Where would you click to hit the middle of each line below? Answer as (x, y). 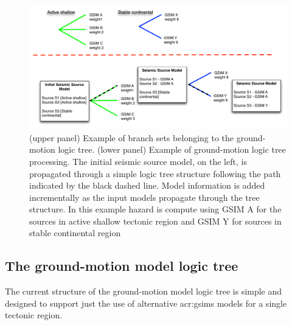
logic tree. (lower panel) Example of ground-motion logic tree (172, 149)
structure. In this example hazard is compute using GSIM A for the (155, 209)
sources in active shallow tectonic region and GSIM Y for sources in (155, 221)
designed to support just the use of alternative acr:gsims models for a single (146, 303)
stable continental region (75, 233)
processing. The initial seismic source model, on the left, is (138, 161)
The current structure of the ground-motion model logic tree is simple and (144, 291)
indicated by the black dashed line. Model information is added (147, 185)
